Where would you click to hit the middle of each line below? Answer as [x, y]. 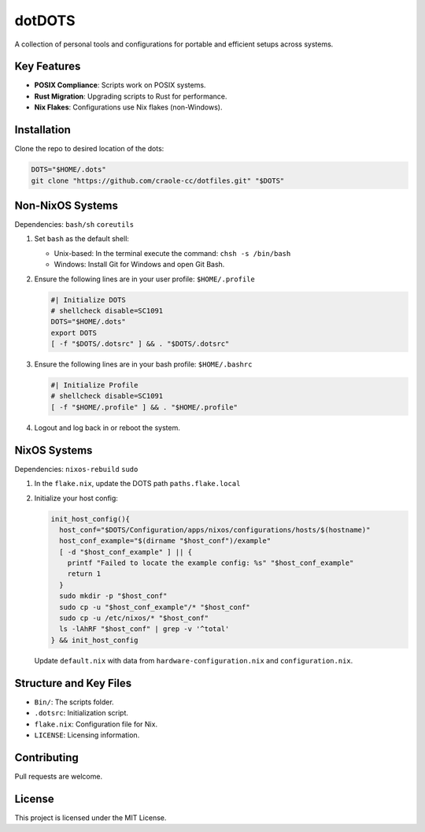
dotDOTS [45, 20]
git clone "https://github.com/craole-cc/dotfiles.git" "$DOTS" [158, 180]
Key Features [48, 67]
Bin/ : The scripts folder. [74, 702]
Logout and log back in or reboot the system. [107, 427]
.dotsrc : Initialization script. [81, 713]
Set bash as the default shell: [82, 239]
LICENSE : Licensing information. [87, 735]
